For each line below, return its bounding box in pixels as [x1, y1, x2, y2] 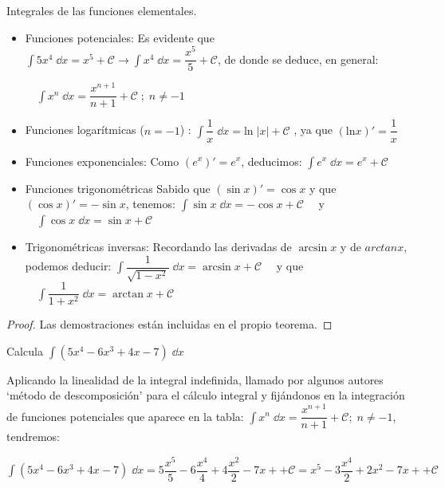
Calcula [6, 342, 43, 359]
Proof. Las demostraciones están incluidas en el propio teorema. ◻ [6, 316, 333, 333]
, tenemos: [125, 195, 175, 212]
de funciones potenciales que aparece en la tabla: [6, 407, 244, 424]
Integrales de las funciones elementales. [6, 2, 197, 18]
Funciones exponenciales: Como [25, 152, 179, 169]
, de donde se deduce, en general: [217, 50, 379, 67]
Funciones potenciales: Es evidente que [25, 29, 215, 45]
